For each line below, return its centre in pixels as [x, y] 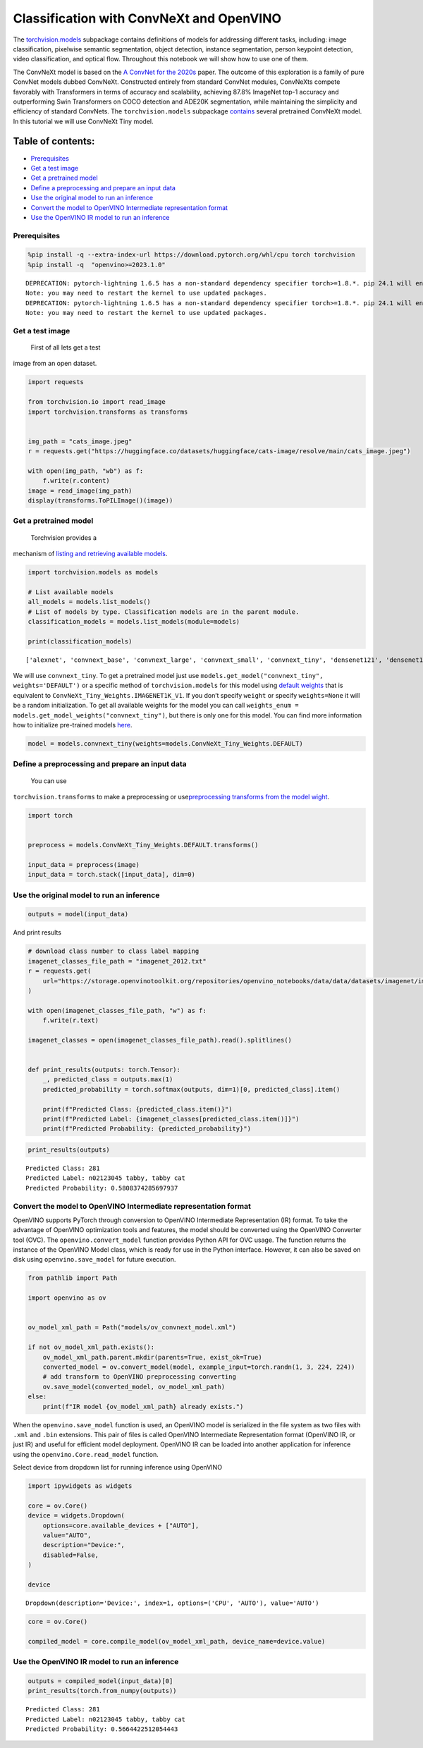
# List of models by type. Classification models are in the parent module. [164, 612]
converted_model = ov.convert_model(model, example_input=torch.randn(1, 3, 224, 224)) [199, 1367]
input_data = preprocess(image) [84, 864]
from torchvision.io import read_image [97, 402]
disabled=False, [70, 1555]
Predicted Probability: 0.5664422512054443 [102, 1729]
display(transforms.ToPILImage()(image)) [100, 501]
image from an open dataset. [55, 364]
